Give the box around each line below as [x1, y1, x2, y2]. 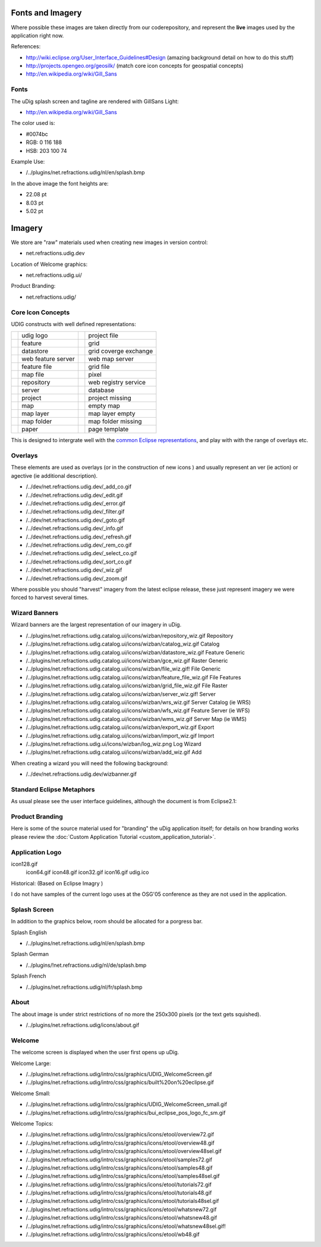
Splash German [11, 951, 49, 958]
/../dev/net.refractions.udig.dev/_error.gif [26, 500, 126, 507]
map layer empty [88, 409, 136, 418]
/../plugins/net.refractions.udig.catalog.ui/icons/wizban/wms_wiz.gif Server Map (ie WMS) [26, 715, 247, 722]
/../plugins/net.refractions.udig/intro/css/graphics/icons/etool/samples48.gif [26, 1164, 213, 1171]
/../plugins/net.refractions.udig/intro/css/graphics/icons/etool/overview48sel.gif [26, 1148, 222, 1155]
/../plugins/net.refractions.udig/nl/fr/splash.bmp [26, 983, 143, 991]
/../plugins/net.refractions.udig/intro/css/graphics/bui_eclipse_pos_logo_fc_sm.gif [26, 1109, 226, 1116]
